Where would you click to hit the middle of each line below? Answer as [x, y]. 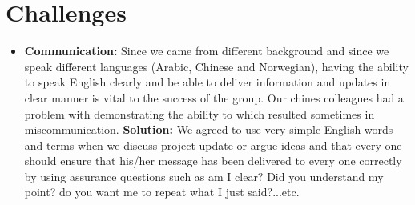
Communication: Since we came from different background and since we [207, 51]
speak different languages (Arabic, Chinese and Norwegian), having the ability [216, 66]
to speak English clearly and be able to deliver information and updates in [207, 82]
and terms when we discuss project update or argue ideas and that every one [213, 145]
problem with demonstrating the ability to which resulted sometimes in [199, 113]
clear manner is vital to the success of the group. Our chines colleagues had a [214, 97]
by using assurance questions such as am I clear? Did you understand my [204, 176]
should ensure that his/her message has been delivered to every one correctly [213, 161]
